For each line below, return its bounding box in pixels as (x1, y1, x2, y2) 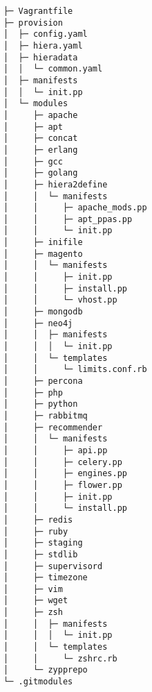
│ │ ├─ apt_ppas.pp (3, 214, 133, 224)
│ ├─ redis (3, 514, 73, 525)
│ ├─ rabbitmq (3, 410, 88, 421)
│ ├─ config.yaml (3, 29, 88, 40)
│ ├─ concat (3, 133, 78, 144)
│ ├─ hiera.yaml (3, 40, 83, 51)
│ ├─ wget (3, 596, 68, 606)
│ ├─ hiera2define (3, 179, 108, 189)
